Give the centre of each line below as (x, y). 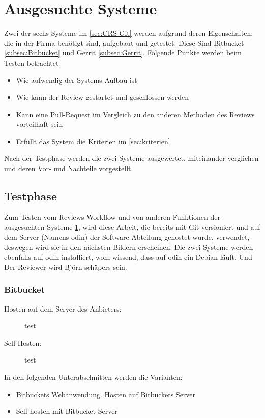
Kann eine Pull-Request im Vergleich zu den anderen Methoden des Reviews (135, 114)
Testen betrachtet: (33, 62)
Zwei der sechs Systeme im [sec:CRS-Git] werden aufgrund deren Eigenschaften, (129, 33)
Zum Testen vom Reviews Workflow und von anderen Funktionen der (112, 217)
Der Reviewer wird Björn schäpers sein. (66, 267)
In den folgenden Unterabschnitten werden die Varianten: (93, 377)
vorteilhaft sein (39, 124)
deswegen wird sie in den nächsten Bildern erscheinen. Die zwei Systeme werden (129, 247)
